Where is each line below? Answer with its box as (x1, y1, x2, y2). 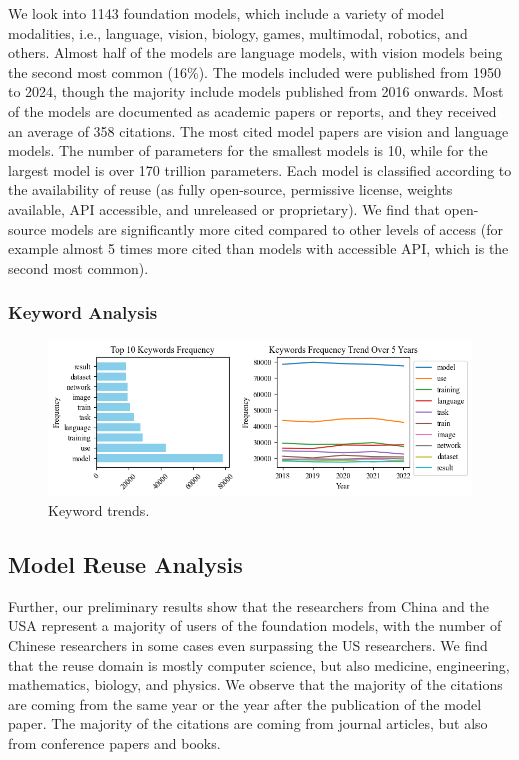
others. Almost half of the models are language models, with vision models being (8, 42, 503, 63)
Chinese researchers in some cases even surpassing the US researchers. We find (8, 634, 488, 655)
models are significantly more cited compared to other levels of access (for (50, 218, 503, 239)
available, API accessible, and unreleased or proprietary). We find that (8, 198, 440, 219)
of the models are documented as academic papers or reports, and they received (8, 100, 497, 121)
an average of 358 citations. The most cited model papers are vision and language (8, 120, 509, 141)
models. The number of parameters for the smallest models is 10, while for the (8, 140, 488, 161)
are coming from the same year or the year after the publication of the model (8, 693, 482, 714)
